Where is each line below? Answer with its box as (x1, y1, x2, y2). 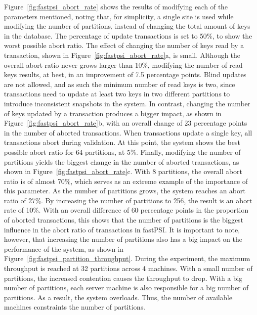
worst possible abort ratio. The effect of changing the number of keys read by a (4, 40, 244, 50)
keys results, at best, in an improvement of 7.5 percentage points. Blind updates (4, 69, 247, 80)
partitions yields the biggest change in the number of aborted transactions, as (4, 156, 239, 167)
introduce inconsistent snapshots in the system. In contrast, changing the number (4, 98, 251, 108)
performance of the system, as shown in (4, 243, 124, 254)
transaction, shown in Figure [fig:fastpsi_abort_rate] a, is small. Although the (4, 49, 241, 60)
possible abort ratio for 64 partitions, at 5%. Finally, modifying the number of (4, 146, 241, 157)
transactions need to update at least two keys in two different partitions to (4, 89, 230, 99)
